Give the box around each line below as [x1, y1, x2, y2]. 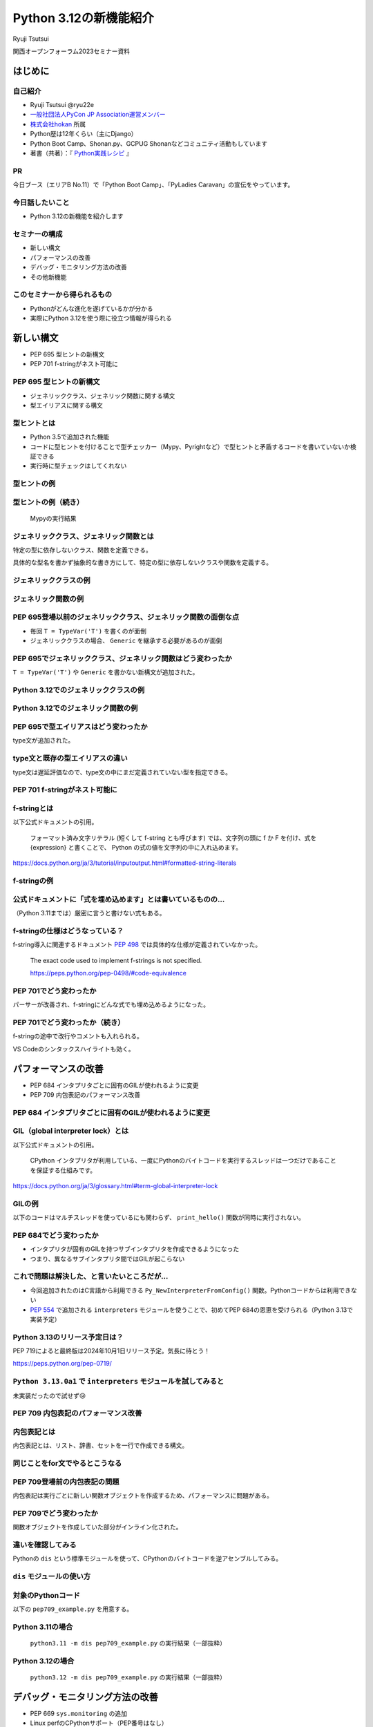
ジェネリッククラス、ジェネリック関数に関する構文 [30, 391, 175, 400]
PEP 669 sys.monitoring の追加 [30, 1709, 128, 1717]
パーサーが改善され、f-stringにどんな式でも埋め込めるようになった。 [12, 1000, 210, 1009]
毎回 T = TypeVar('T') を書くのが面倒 [30, 627, 146, 635]
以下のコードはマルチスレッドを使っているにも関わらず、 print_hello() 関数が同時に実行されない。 [12, 1213, 305, 1222]
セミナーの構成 [12, 229, 63, 239]
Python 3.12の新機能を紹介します [30, 212, 124, 220]
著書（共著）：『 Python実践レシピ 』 [30, 149, 133, 158]
